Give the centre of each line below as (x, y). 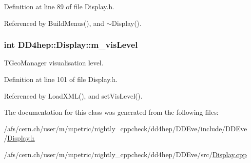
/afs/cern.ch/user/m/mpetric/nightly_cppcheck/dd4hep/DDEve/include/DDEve (125, 128)
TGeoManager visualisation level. (54, 63)
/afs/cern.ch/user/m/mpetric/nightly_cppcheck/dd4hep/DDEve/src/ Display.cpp (125, 154)
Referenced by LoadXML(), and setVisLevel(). (73, 95)
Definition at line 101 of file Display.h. (61, 79)
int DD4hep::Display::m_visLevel (71, 45)
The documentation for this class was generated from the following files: (111, 112)
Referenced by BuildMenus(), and (54, 23)
